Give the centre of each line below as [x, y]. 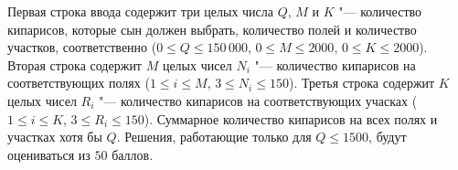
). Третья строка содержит [362, 83]
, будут [388, 137]
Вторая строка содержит [75, 64]
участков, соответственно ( [82, 47]
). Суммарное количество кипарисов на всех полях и [291, 118]
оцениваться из [49, 154]
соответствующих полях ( [79, 83]
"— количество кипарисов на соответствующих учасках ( [258, 100]
